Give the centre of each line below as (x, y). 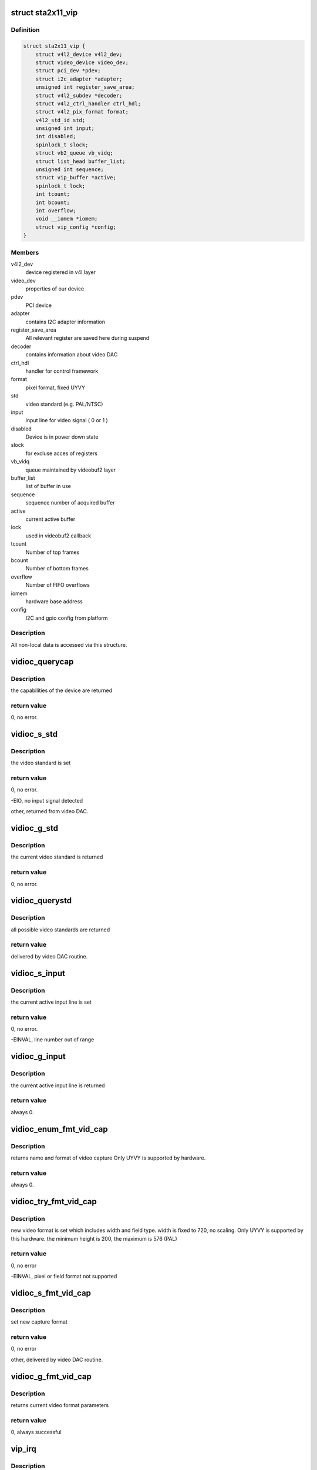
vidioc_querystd (41, 901)
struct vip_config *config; (76, 227)
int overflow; (56, 211)
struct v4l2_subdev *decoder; (79, 95)
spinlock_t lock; (60, 186)
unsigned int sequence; (70, 170)
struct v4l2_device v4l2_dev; (79, 54)
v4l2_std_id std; (60, 120)
